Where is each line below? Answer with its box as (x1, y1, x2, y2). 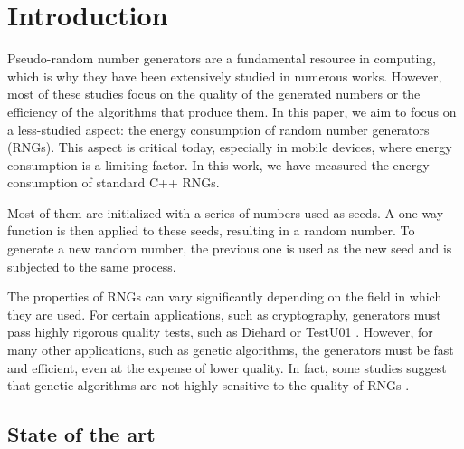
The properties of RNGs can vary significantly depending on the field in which (7, 287, 442, 306)
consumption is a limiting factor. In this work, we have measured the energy (7, 155, 430, 174)
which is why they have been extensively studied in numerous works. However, (7, 66, 442, 85)
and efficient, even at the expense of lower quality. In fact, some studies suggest (7, 358, 447, 377)
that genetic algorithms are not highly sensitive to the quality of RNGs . (7, 376, 410, 395)
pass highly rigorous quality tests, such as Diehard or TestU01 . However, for (7, 322, 433, 341)
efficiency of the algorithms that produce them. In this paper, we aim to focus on (7, 101, 457, 120)
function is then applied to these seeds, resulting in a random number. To (7, 221, 415, 240)
